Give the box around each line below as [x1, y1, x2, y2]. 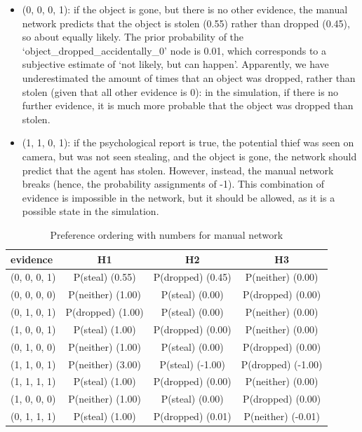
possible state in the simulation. [22, 204, 159, 218]
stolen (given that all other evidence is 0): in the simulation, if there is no [22, 84, 339, 99]
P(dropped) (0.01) [153, 409, 232, 424]
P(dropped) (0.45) [153, 270, 232, 284]
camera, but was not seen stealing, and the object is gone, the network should [22, 148, 357, 163]
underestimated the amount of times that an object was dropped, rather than [22, 70, 356, 85]
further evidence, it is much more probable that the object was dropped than [22, 98, 354, 113]
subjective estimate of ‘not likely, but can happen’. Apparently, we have [22, 57, 329, 71]
